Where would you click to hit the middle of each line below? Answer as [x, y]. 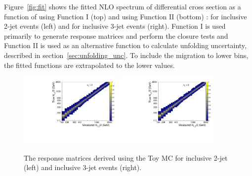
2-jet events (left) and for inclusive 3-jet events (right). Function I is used [115, 26]
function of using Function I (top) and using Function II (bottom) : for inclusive [126, 16]
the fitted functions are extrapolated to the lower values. [89, 65]
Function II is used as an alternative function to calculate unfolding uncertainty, [125, 45]
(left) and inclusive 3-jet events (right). [83, 167]
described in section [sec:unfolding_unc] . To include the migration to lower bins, [126, 55]
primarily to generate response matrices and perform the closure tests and [116, 35]
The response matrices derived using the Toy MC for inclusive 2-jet [126, 157]
